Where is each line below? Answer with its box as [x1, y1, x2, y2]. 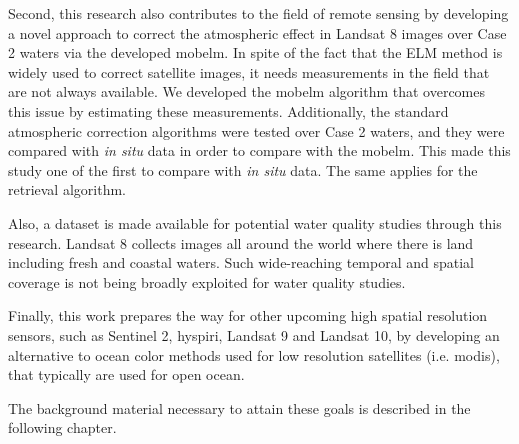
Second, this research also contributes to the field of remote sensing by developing [8, 3, 509, 23]
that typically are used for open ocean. [8, 364, 245, 385]
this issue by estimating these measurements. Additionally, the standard [8, 100, 449, 121]
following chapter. [8, 417, 117, 438]
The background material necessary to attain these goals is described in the [8, 397, 471, 418]
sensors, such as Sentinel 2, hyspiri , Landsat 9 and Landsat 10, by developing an [8, 324, 500, 345]
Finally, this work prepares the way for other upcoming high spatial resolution [8, 305, 488, 326]
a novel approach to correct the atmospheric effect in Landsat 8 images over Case [8, 22, 507, 43]
